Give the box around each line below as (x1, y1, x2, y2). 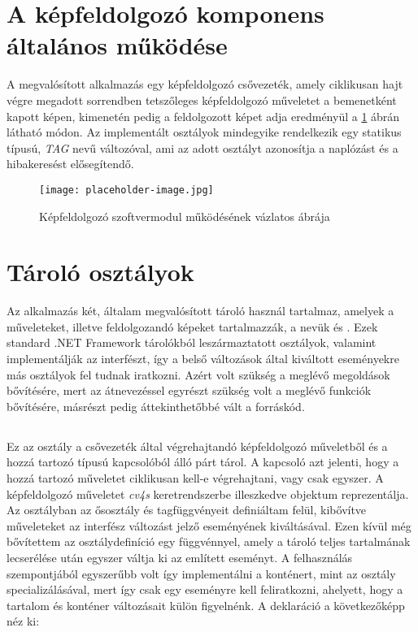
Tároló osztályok (7, 255, 194, 288)
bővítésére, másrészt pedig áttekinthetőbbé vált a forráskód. (7, 397, 305, 414)
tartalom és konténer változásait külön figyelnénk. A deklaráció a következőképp (7, 596, 405, 613)
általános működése (7, 28, 228, 62)
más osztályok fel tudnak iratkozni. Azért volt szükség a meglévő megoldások (7, 366, 390, 383)
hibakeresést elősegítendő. (7, 155, 134, 172)
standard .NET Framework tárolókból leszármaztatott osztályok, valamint (7, 334, 377, 351)
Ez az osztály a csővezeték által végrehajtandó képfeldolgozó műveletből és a (7, 437, 388, 454)
